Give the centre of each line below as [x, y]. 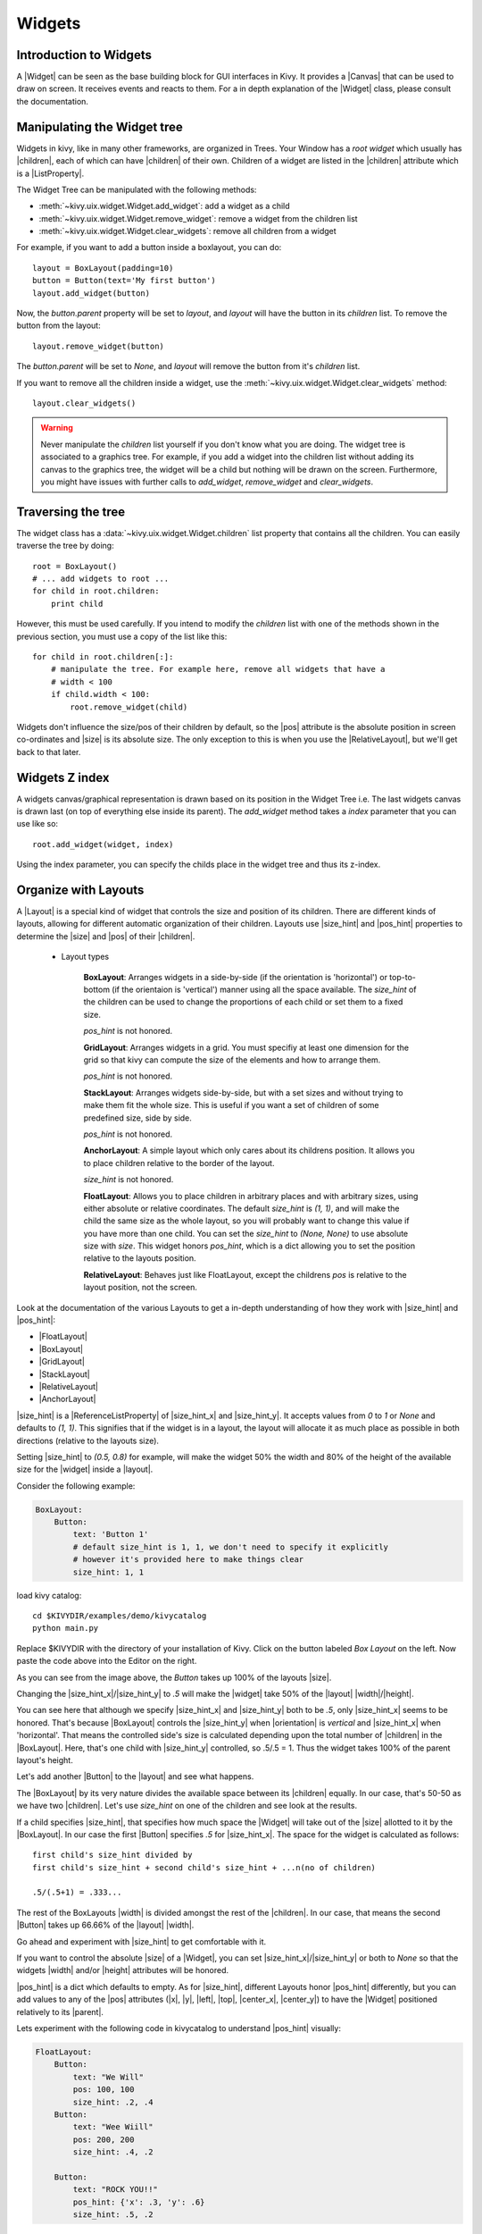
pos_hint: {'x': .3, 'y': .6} [139, 2202]
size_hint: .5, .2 [113, 2215]
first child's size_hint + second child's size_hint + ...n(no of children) [204, 1867]
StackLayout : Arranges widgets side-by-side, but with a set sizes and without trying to [243, 1092]
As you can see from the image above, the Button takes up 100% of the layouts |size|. [174, 1677]
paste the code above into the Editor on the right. [107, 1661]
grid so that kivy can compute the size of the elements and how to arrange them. [232, 1060]
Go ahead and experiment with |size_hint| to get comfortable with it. [141, 1941]
